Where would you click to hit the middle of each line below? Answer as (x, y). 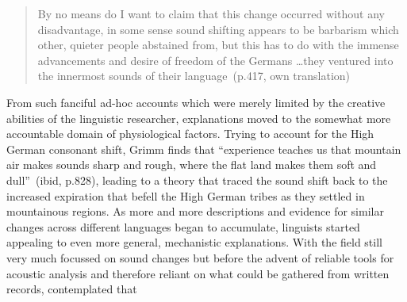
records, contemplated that (72, 289)
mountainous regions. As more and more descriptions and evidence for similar (195, 211)
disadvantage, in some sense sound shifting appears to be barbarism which (218, 29)
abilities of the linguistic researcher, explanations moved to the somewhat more (199, 118)
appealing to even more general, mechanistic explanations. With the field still (194, 242)
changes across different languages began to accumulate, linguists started (183, 226)
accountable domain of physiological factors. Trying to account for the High (190, 134)
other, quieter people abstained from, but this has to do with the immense (218, 45)
